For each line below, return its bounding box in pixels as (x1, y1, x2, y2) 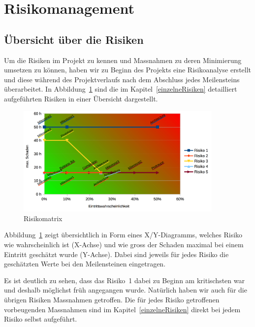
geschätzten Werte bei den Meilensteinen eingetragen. (4, 259, 166, 269)
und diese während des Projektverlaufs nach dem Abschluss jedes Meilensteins (4, 74, 240, 84)
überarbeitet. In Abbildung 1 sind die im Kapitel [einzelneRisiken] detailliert (4, 84, 237, 94)
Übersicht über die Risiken (4, 32, 144, 47)
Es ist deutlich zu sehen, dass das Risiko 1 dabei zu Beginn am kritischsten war (4, 275, 245, 285)
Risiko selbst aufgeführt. (4, 314, 77, 324)
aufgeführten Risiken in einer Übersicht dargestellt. (4, 93, 158, 103)
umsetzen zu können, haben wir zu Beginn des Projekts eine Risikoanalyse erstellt (4, 65, 252, 75)
